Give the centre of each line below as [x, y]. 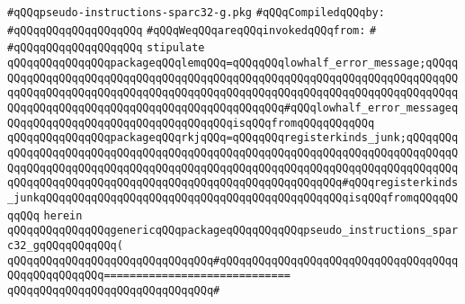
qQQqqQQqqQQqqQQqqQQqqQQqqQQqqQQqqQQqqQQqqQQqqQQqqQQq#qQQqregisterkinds [233, 183]
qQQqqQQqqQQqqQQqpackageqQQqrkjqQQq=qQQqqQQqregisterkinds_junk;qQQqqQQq [233, 138]
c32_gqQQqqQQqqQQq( [65, 245]
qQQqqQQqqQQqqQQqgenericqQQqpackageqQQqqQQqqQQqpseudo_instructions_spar [233, 231]
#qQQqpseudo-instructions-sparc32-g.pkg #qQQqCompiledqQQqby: [196, 13]
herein [63, 215]
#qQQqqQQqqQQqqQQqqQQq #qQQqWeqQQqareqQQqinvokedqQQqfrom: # [192, 30]
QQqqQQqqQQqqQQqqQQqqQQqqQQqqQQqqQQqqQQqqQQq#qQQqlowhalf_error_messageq [233, 107]
